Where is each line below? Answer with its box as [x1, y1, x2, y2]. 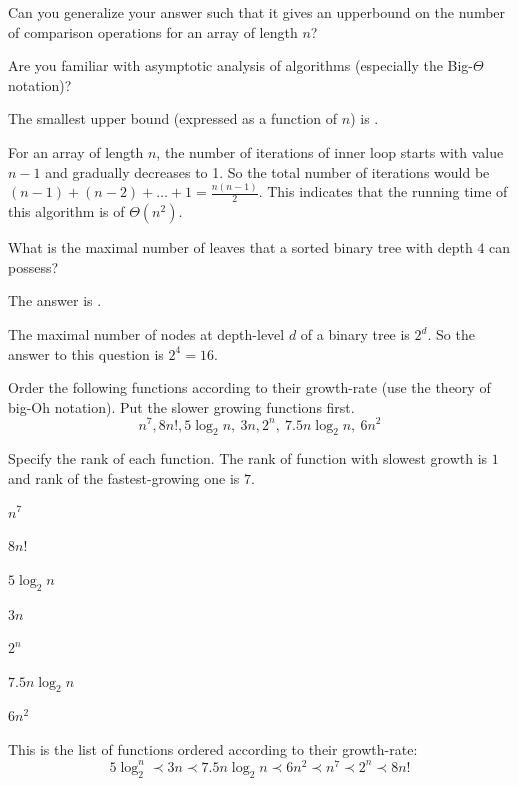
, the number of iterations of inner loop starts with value [156, 141, 504, 162]
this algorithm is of [8, 201, 125, 222]
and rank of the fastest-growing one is [8, 467, 240, 488]
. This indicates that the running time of [258, 181, 508, 202]
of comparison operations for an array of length [8, 21, 298, 42]
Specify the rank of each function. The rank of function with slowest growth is [8, 448, 488, 469]
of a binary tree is [300, 324, 410, 345]
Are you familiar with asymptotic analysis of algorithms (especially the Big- [8, 55, 474, 76]
